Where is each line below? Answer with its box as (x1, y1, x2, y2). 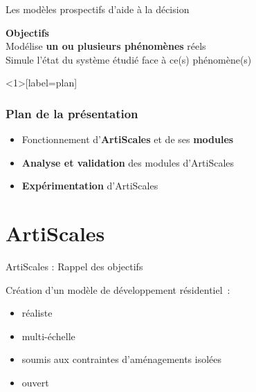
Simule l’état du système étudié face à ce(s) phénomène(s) (6, 52, 252, 66)
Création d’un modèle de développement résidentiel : (6, 282, 230, 297)
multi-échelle (21, 328, 75, 343)
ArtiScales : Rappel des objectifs (6, 259, 143, 274)
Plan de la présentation (6, 104, 138, 122)
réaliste (21, 306, 53, 320)
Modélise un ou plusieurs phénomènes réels (6, 39, 206, 53)
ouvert (21, 375, 49, 390)
